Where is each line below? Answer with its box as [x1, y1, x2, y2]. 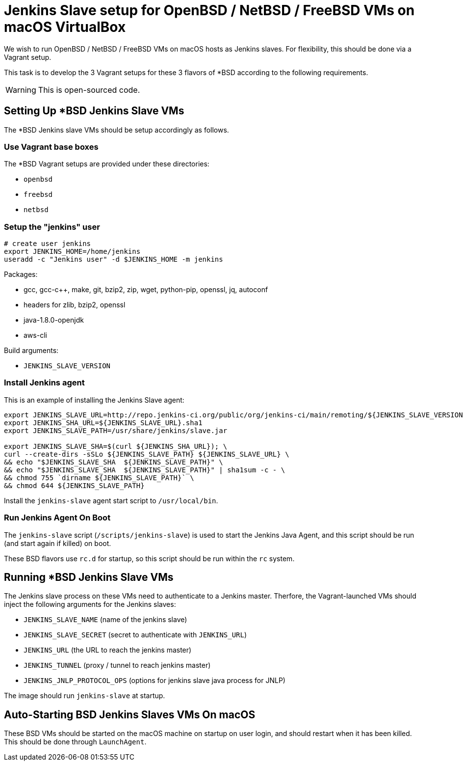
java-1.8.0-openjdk [24, 316, 84, 325]
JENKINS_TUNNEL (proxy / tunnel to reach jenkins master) [24, 661, 211, 670]
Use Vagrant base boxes [4, 141, 99, 152]
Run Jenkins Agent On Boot [4, 513, 111, 523]
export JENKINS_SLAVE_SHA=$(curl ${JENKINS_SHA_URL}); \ [4, 442, 228, 450]
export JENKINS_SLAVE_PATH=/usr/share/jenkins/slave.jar [4, 426, 228, 435]
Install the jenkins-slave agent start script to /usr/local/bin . [4, 496, 218, 505]
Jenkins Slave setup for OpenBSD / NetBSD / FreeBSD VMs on [4, 2, 415, 19]
